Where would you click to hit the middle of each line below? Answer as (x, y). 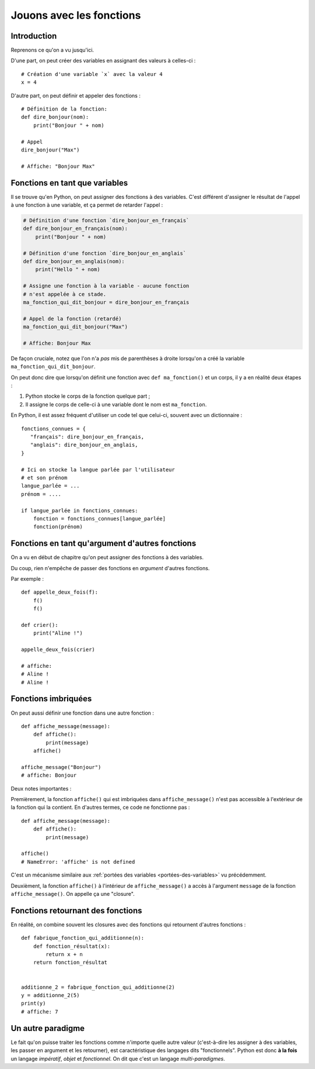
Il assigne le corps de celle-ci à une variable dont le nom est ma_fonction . (116, 404)
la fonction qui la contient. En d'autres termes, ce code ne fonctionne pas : (100, 808)
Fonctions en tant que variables (69, 183)
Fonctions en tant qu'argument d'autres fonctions (104, 544)
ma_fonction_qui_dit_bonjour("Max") (76, 327)
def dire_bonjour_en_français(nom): (76, 229)
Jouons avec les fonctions (76, 15)
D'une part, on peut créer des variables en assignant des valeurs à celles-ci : (103, 61)
